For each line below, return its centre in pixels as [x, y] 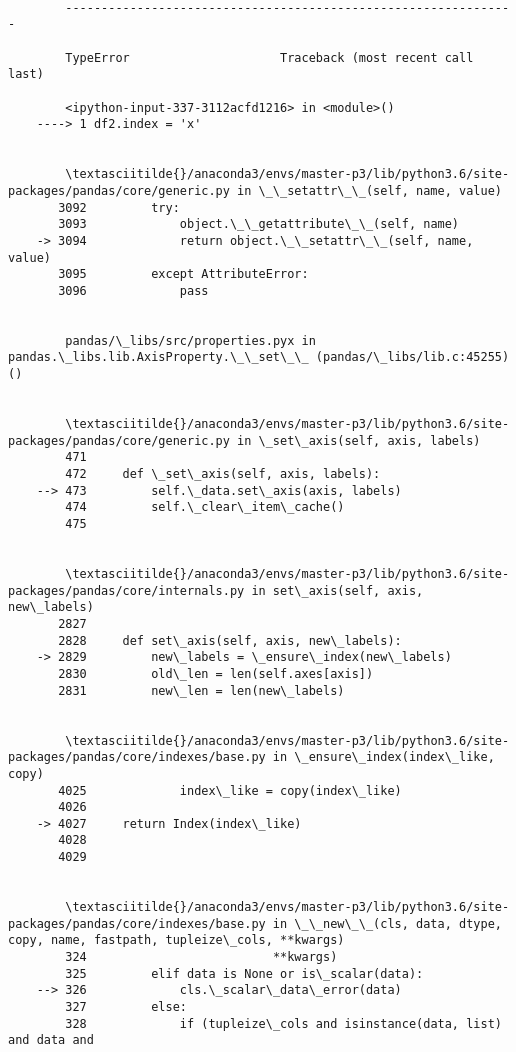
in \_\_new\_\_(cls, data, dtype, [387, 923]
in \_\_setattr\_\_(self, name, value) [369, 190]
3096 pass [133, 290]
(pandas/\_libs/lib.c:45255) [412, 357]
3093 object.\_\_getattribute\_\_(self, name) [259, 224]
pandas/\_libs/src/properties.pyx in [190, 340]
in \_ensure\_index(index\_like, [383, 757]
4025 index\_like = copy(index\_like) [230, 790]
